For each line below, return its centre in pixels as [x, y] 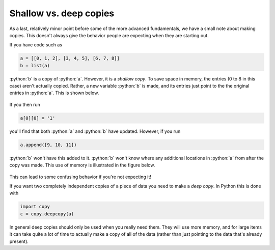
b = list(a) [35, 65]
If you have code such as [36, 45]
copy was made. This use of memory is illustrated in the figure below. [82, 165]
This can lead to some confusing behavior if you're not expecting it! [80, 177]
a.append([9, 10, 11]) [48, 145]
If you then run [25, 104]
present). [19, 241]
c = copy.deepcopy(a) [47, 214]
